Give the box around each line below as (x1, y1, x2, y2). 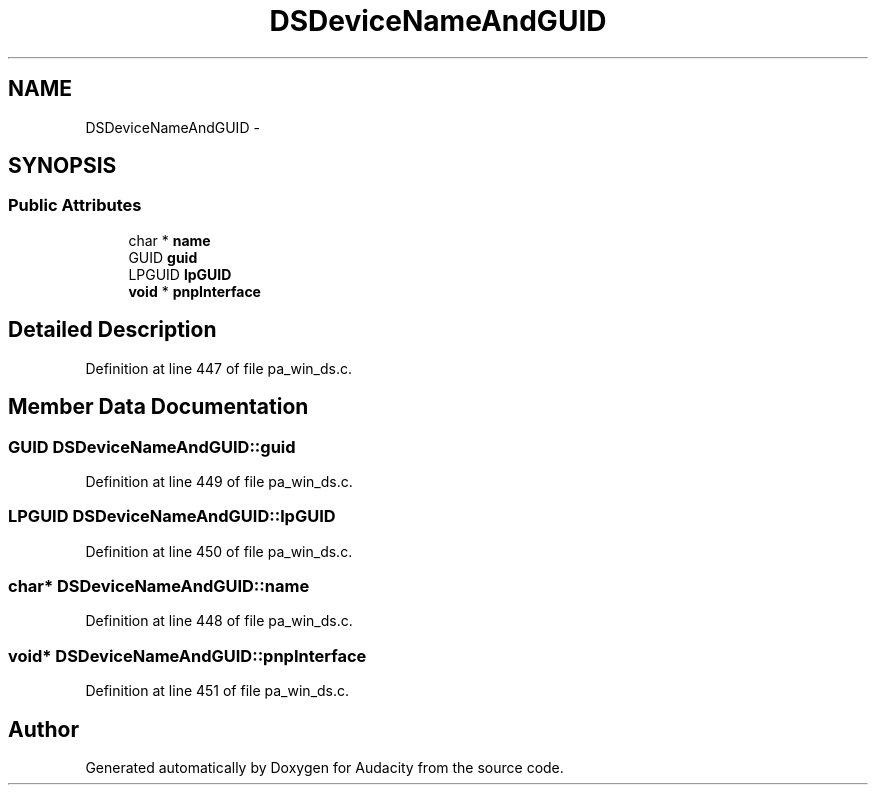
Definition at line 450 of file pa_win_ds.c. (85, 542, 353, 560)
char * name (128, 231, 211, 249)
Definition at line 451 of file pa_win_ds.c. (85, 682, 350, 700)
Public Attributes (8, 195, 142, 216)
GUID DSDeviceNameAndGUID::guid (8, 436, 296, 457)
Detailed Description (8, 317, 217, 343)
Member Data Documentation (8, 394, 309, 420)
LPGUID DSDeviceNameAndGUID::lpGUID (8, 506, 336, 527)
